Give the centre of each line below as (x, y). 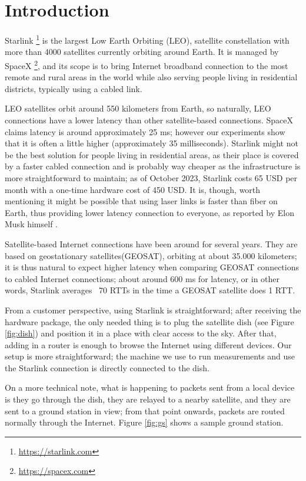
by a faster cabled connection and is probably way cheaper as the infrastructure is (153, 166)
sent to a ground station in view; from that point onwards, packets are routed (145, 410)
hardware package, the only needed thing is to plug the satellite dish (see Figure (149, 321)
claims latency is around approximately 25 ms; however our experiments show (145, 131)
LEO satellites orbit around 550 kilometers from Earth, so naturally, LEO (138, 108)
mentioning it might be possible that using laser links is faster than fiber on (141, 201)
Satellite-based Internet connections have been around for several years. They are (151, 243)
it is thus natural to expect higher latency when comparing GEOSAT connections (152, 267)
